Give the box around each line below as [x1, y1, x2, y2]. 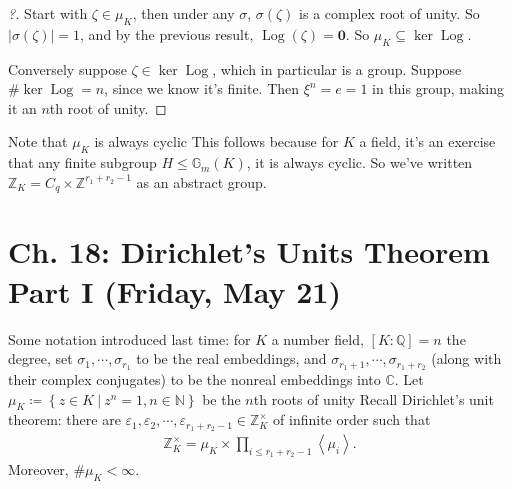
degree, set [8, 348, 73, 369]
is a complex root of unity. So [299, 3, 480, 23]
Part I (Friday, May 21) [8, 270, 341, 311]
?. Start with [8, 3, 88, 23]
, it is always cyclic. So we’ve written [246, 152, 473, 173]
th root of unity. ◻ [49, 97, 167, 118]
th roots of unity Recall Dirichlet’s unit [253, 388, 494, 409]
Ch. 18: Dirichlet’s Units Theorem [8, 231, 490, 272]
